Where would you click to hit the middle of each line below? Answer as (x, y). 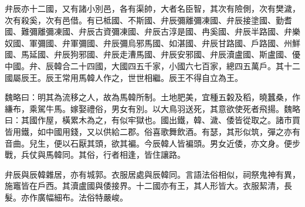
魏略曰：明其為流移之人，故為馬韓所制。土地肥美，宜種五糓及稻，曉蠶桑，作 (152, 97)
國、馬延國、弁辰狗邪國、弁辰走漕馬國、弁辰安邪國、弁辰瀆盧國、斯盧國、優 (152, 54)
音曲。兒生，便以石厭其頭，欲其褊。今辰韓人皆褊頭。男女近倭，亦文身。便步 (152, 143)
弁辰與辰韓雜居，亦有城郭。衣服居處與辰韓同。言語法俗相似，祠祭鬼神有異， (152, 174)
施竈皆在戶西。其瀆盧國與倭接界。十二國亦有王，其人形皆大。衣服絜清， (144, 186)
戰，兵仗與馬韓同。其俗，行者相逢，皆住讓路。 (95, 155)
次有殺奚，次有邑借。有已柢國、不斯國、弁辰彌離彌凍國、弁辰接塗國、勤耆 (148, 20)
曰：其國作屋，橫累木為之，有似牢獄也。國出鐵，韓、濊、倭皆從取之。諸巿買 (152, 120)
